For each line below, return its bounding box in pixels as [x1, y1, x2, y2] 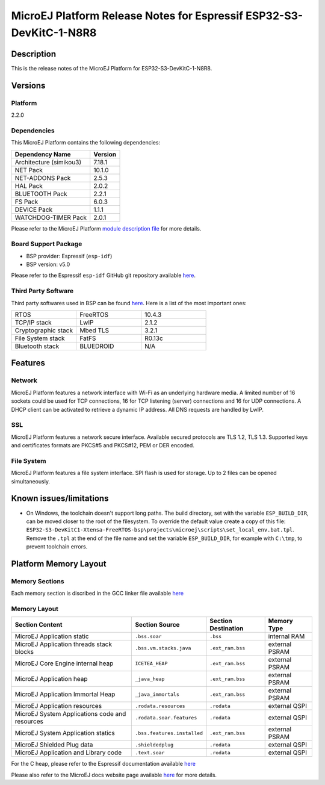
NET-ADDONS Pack [14, 173, 71, 182]
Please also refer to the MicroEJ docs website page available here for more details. [11, 771, 217, 778]
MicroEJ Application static [14, 632, 90, 641]
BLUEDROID [79, 342, 114, 350]
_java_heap [135, 675, 165, 682]
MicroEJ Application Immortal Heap [14, 690, 116, 698]
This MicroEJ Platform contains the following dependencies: [11, 139, 161, 146]
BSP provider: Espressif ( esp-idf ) [26, 252, 113, 259]
